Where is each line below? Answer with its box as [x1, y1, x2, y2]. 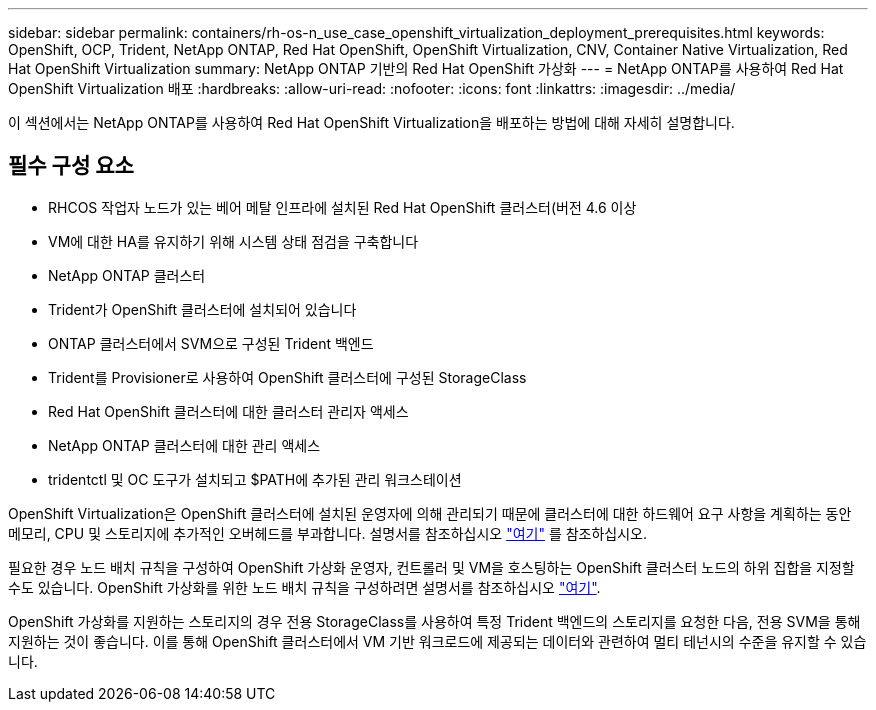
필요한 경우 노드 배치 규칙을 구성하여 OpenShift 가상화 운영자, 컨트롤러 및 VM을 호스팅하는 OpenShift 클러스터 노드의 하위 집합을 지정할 [8, 558, 855, 576]
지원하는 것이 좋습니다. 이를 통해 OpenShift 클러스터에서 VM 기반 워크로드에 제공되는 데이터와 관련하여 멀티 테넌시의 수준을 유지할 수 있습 [8, 632, 867, 650]
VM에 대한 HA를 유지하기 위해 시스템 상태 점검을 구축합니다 [48, 232, 419, 250]
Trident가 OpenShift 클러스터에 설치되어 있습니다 [48, 300, 357, 318]
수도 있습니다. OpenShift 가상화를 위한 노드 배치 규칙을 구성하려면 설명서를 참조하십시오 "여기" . [8, 578, 601, 596]
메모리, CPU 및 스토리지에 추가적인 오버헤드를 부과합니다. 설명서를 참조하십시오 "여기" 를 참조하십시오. [8, 524, 648, 542]
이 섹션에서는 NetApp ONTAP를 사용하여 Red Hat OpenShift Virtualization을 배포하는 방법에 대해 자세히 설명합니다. [8, 114, 735, 131]
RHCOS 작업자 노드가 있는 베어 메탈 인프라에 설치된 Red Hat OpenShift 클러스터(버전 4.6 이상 [48, 198, 637, 216]
